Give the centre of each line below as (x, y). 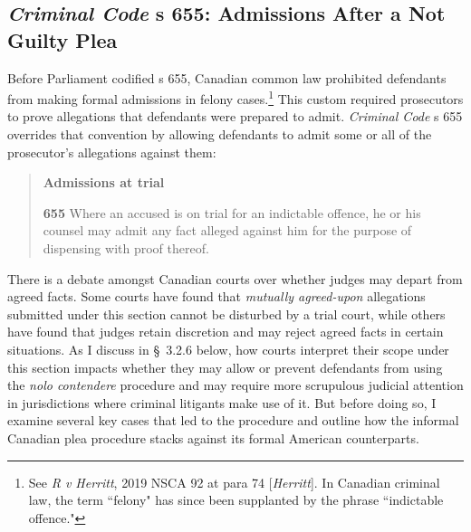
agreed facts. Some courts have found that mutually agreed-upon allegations (216, 296)
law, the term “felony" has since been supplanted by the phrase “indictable (236, 500)
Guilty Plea (62, 39)
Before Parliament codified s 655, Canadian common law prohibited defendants (227, 77)
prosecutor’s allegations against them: (112, 152)
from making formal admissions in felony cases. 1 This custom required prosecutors (235, 97)
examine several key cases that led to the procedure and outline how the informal (233, 420)
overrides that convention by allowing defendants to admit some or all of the (220, 134)
